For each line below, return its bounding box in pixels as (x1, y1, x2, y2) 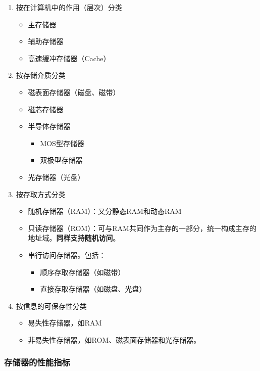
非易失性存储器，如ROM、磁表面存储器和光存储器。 (28, 334, 201, 345)
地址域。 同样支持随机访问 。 (28, 233, 120, 243)
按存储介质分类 (16, 70, 66, 80)
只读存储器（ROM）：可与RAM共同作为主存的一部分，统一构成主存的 (28, 222, 256, 233)
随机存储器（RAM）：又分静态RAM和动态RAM (28, 206, 182, 216)
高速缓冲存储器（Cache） (28, 53, 111, 63)
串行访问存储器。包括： (28, 249, 106, 260)
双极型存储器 (40, 155, 83, 165)
